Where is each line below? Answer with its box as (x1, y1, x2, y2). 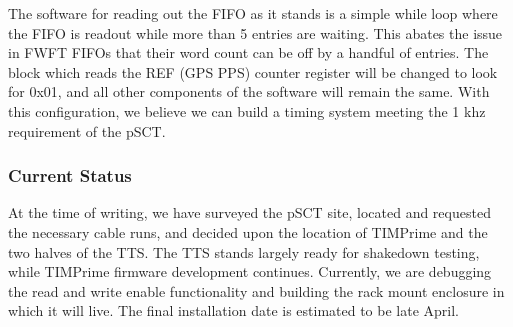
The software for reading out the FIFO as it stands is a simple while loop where (8, 3, 498, 23)
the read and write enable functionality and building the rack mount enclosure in (8, 280, 505, 301)
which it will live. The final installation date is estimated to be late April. (8, 300, 459, 321)
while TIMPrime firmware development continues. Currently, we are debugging (8, 261, 492, 282)
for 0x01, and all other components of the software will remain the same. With (8, 81, 490, 102)
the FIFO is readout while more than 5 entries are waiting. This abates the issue (8, 22, 503, 43)
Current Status (8, 163, 132, 188)
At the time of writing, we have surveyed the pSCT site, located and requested (8, 202, 491, 223)
